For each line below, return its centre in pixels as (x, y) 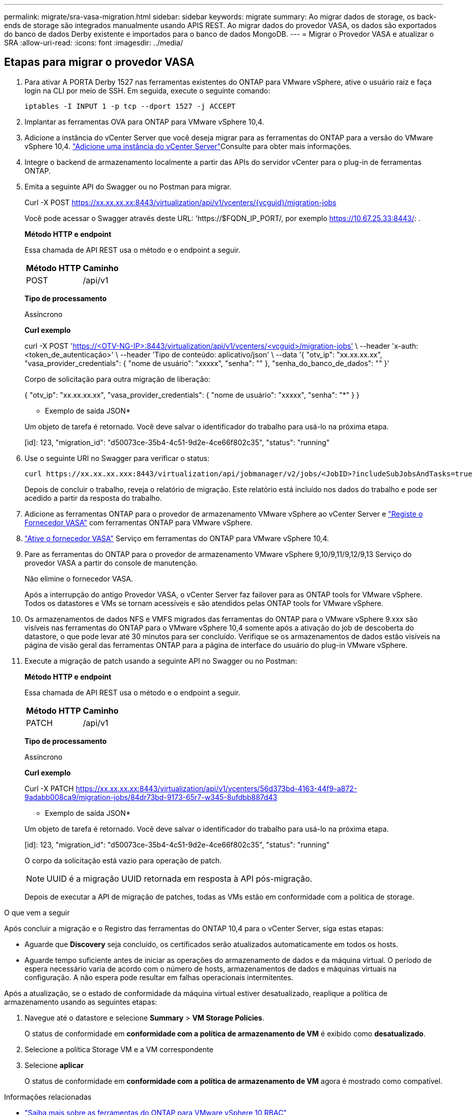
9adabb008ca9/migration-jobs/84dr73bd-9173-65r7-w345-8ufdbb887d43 (151, 797)
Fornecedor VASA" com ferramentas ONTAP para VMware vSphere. (139, 522)
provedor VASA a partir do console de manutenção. (111, 563)
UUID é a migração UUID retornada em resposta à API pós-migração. (180, 878)
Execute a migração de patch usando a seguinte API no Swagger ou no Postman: (161, 661)
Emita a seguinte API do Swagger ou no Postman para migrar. (128, 186)
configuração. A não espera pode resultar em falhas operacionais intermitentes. (159, 977)
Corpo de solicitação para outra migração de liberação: (117, 379)
